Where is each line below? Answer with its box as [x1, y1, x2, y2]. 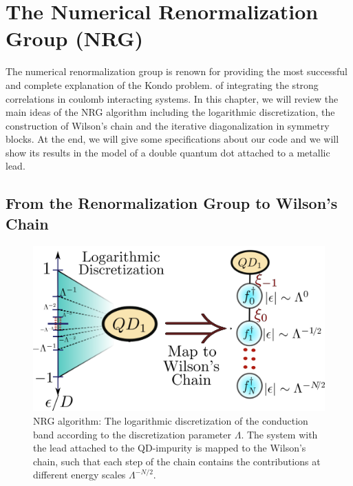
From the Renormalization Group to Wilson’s [6, 192, 338, 214]
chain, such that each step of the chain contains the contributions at [33, 454, 321, 468]
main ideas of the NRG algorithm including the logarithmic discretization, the [6, 105, 335, 119]
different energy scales [33, 467, 126, 482]
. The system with [241, 427, 318, 441]
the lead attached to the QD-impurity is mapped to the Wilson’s [33, 441, 306, 455]
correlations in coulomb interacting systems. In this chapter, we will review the [6, 91, 339, 105]
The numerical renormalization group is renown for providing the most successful [6, 64, 347, 79]
